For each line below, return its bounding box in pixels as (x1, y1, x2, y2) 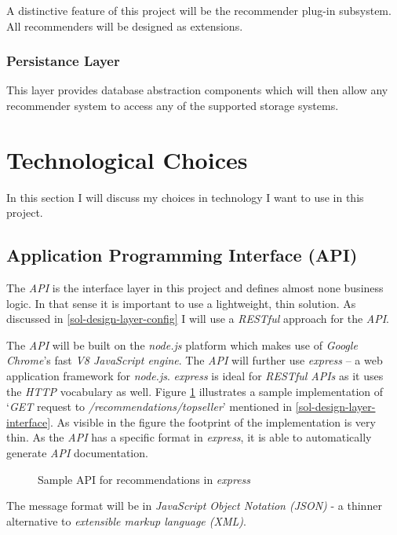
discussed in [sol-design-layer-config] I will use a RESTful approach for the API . (6, 310, 390, 327)
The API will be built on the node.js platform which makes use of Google (6, 336, 358, 353)
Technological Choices (6, 143, 248, 175)
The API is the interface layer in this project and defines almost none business (6, 280, 384, 296)
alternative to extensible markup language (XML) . (6, 512, 246, 529)
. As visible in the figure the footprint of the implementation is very (50, 413, 376, 430)
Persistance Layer (6, 51, 120, 71)
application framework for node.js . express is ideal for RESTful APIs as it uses (6, 368, 384, 384)
